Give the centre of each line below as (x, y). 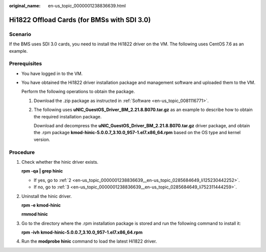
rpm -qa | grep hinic (42, 171)
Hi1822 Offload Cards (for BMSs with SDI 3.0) (80, 20)
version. (42, 139)
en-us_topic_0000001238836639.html (87, 6)
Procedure (22, 152)
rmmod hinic (35, 214)
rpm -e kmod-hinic (41, 205)
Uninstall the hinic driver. (47, 196)
